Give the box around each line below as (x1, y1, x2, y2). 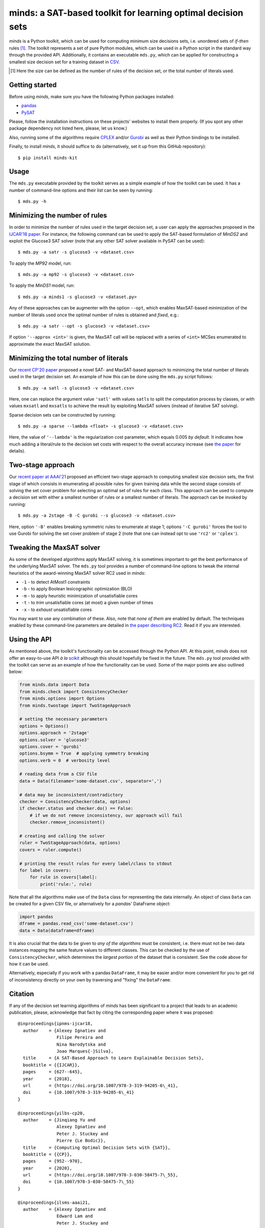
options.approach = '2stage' (19, 730, 90, 736)
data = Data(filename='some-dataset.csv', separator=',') (19, 778, 162, 783)
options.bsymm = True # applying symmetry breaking (19, 751, 149, 756)
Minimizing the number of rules (9, 211, 107, 220)
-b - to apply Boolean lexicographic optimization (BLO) (21, 586, 132, 592)
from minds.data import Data (19, 682, 90, 688)
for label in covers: (19, 867, 72, 873)
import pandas (19, 914, 53, 920)
